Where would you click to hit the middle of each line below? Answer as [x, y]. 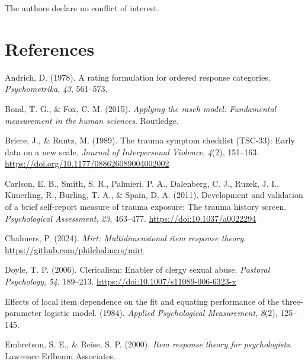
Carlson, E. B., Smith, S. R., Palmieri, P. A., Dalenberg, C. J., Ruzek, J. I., [142, 183]
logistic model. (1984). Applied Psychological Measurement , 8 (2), [161, 313]
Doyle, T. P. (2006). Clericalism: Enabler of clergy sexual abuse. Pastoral [137, 269]
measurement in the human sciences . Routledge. [92, 120]
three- [292, 301]
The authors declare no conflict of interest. [82, 8]
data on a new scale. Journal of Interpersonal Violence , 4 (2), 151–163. [132, 151]
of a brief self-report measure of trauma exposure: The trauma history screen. [146, 207]
